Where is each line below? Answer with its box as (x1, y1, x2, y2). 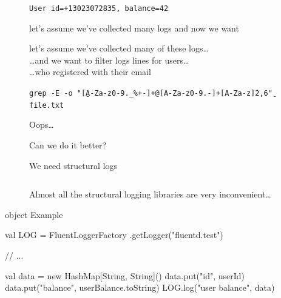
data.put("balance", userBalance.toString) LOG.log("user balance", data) (5, 281, 275, 294)
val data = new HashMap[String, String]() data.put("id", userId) (5, 269, 245, 282)
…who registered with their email (29, 65, 151, 78)
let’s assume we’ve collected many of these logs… (29, 42, 209, 55)
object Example (5, 208, 63, 220)
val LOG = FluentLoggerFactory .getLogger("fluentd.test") (5, 228, 223, 241)
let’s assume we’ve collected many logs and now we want (29, 21, 239, 34)
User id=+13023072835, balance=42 (29, 4, 169, 13)
